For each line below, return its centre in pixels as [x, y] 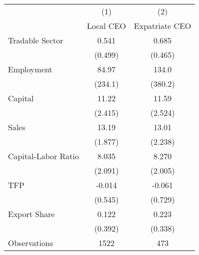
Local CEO [106, 26]
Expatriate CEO [163, 26]
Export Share [31, 214]
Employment [30, 69]
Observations [31, 243]
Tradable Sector [36, 40]
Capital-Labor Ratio [44, 156]
